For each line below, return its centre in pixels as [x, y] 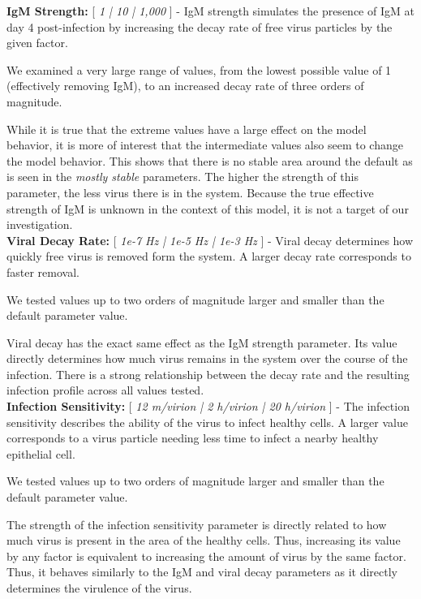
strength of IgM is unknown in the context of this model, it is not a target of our [208, 208]
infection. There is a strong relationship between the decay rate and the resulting [208, 374]
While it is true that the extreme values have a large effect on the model [187, 129]
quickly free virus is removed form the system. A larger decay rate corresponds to [209, 256]
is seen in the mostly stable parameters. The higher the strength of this [183, 177]
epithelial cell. [41, 453]
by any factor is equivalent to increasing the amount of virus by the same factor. [206, 556]
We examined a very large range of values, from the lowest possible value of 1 [199, 69]
